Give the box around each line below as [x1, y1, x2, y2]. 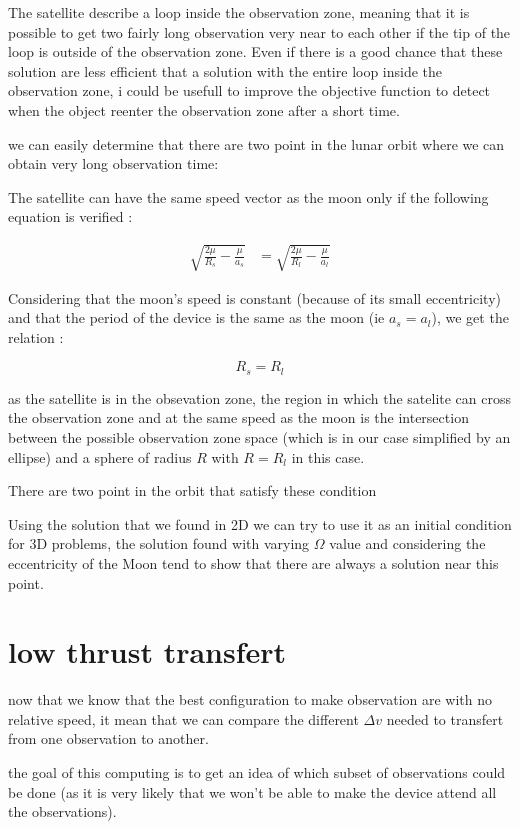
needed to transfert [386, 708, 504, 729]
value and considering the [329, 533, 486, 554]
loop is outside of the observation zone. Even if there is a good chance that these [8, 41, 503, 62]
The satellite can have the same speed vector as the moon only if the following [8, 186, 489, 207]
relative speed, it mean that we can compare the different [8, 708, 359, 729]
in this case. [291, 446, 365, 467]
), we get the [431, 307, 509, 328]
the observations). [8, 801, 117, 822]
